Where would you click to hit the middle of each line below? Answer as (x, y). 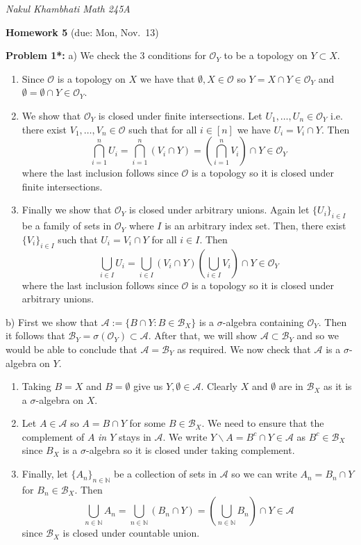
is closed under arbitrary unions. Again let (219, 210)
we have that (167, 78)
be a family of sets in (67, 226)
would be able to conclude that (72, 349)
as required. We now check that (244, 349)
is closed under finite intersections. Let (180, 115)
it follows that (35, 335)
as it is (338, 386)
